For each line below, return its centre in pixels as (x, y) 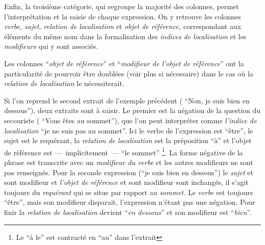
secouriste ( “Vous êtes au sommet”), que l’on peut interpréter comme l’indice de (130, 120)
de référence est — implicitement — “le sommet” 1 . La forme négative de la (124, 151)
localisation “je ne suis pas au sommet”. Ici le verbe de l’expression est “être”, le (129, 130)
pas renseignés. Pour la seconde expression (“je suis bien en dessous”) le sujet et (129, 172)
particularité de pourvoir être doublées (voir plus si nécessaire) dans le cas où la (129, 73)
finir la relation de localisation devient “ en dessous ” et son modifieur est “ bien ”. (128, 212)
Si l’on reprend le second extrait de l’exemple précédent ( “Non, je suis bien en (127, 100)
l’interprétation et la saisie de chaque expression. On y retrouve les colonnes (123, 16)
